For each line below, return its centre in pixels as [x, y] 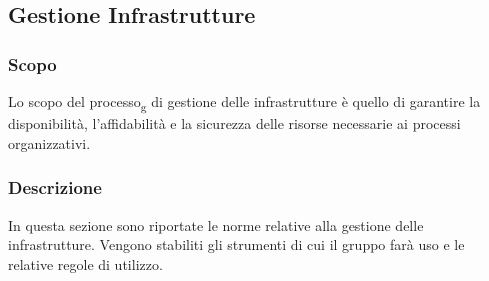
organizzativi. [49, 142]
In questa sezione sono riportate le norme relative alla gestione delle [216, 224]
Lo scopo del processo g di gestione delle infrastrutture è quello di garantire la [244, 102]
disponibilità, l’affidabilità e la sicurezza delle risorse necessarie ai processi [234, 123]
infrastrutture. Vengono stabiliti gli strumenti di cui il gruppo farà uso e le [236, 244]
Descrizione [55, 187]
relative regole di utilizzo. [85, 263]
